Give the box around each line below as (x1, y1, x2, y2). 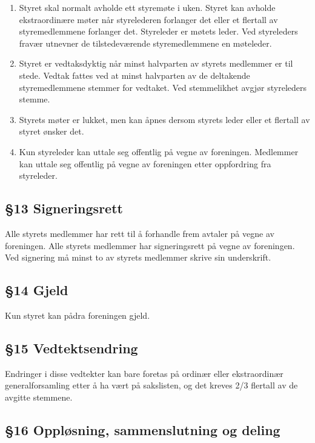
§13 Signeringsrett (5, 199, 123, 218)
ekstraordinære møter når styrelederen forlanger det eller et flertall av (19, 13, 278, 25)
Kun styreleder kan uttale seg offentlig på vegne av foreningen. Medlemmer (19, 145, 299, 158)
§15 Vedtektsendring (5, 338, 138, 357)
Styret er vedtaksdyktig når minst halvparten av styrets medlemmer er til (19, 57, 293, 70)
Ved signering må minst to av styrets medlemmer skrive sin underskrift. (5, 251, 271, 264)
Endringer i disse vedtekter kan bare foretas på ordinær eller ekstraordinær (5, 367, 283, 379)
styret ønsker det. (19, 125, 84, 138)
